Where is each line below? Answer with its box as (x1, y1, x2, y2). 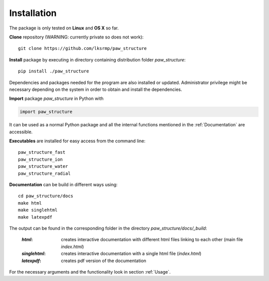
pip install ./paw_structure (18, 68, 89, 74)
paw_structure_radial (18, 170, 71, 176)
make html (18, 200, 42, 206)
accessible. (9, 129, 33, 135)
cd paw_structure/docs (18, 193, 74, 199)
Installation (9, 7, 57, 18)
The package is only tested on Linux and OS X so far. (9, 25, 119, 31)
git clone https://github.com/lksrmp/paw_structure (18, 45, 147, 51)
